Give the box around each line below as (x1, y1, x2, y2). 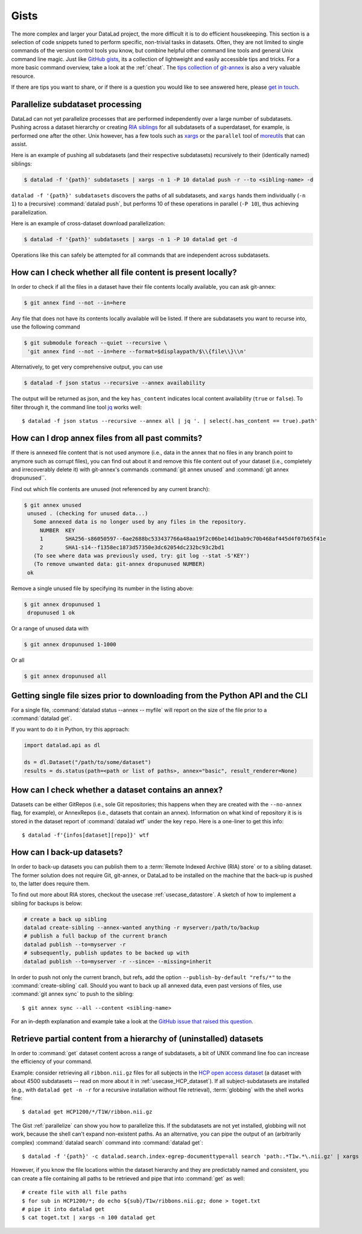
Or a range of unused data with (11, 625, 89, 632)
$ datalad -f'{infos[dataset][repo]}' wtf (22, 832, 150, 839)
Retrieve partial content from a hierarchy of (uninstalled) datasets (11, 1033, 264, 1044)
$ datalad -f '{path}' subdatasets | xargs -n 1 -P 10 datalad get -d (24, 236, 238, 243)
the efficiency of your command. (11, 1058, 93, 1065)
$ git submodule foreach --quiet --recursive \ (24, 339, 167, 347)
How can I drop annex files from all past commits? (11, 433, 203, 443)
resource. (11, 72, 36, 80)
